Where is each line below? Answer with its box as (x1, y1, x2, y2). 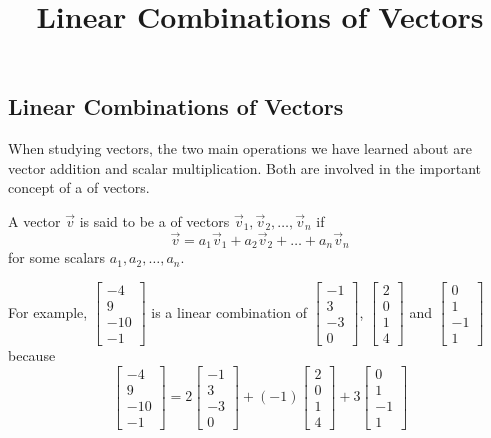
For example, (8, 301, 88, 322)
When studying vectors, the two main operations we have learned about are (8, 138, 472, 159)
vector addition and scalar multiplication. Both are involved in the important (8, 157, 481, 178)
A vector (8, 210, 61, 231)
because (8, 344, 56, 365)
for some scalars (8, 247, 106, 268)
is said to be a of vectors (79, 210, 230, 231)
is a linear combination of (151, 301, 307, 322)
